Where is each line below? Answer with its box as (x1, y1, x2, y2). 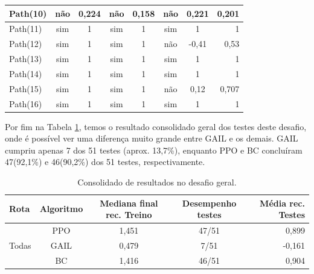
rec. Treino (106, 208, 152, 221)
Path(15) (9, 82, 42, 95)
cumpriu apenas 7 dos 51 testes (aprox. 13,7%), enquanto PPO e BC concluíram (5, 143, 303, 156)
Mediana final (100, 196, 158, 209)
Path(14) (9, 67, 42, 79)
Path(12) (9, 37, 42, 50)
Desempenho (182, 196, 237, 209)
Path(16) (9, 97, 42, 110)
